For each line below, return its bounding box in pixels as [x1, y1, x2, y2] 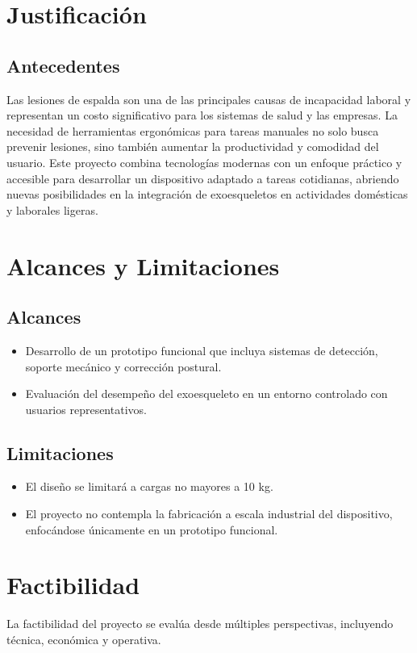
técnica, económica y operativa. [6, 630, 161, 647]
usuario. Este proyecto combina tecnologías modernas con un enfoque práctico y [6, 153, 402, 170]
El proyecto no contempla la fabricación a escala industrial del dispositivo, [25, 505, 393, 522]
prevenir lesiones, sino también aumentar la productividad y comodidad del [6, 138, 379, 155]
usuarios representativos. [25, 400, 147, 417]
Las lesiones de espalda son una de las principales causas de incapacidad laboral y [6, 90, 411, 107]
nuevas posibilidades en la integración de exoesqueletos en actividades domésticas [6, 186, 408, 203]
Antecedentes [6, 52, 120, 77]
